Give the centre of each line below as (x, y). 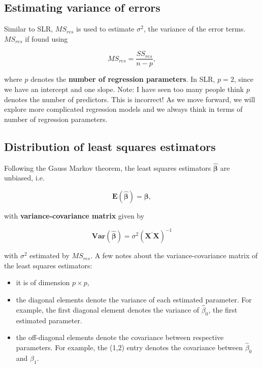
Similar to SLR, (29, 29)
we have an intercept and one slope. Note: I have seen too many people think (124, 89)
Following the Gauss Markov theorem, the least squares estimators (108, 167)
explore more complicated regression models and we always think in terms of (123, 109)
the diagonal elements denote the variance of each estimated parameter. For (134, 299)
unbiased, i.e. (24, 178)
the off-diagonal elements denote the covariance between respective (120, 337)
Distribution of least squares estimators (110, 146)
